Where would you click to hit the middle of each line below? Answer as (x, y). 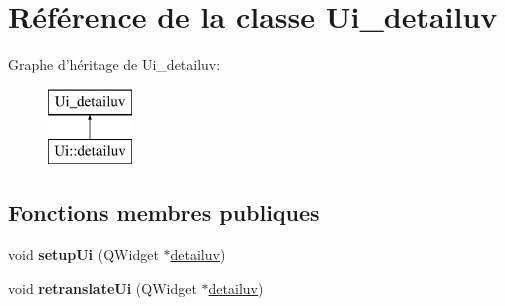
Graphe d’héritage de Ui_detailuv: (114, 64)
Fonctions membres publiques (164, 212)
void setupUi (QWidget (83, 254)
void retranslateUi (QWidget (102, 287)
